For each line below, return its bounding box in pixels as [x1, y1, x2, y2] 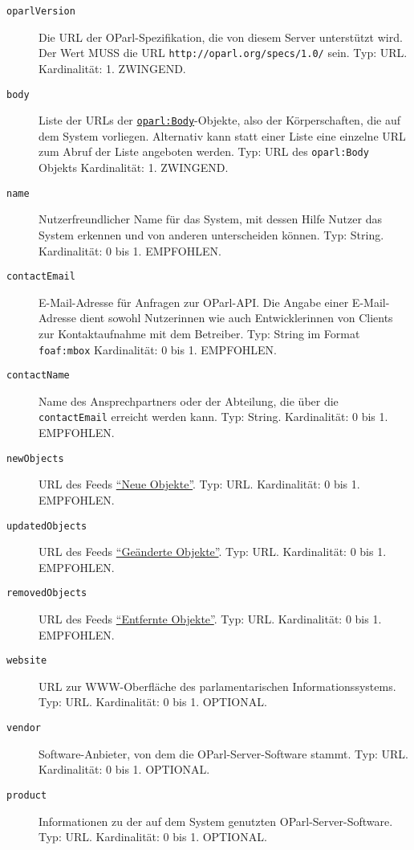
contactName [6, 370, 70, 382]
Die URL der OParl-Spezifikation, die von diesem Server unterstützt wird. [39, 28, 403, 45]
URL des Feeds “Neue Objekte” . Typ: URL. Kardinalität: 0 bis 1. [39, 476, 360, 492]
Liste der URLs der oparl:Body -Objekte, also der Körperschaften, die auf [39, 112, 401, 129]
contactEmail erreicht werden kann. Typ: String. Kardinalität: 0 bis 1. [39, 408, 388, 425]
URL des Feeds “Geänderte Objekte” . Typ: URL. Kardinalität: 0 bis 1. [39, 543, 387, 560]
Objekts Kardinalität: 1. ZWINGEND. [39, 159, 229, 176]
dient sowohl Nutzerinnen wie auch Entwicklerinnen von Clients [79, 309, 393, 326]
